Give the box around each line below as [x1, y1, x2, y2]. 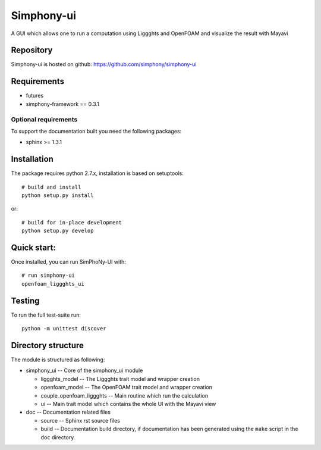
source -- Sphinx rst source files [40, 417, 120, 424]
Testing [11, 295, 40, 306]
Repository [11, 45, 53, 55]
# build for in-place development [21, 219, 122, 226]
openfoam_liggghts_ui [21, 280, 84, 287]
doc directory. [40, 433, 75, 440]
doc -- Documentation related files [26, 408, 111, 416]
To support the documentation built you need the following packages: [11, 127, 182, 135]
